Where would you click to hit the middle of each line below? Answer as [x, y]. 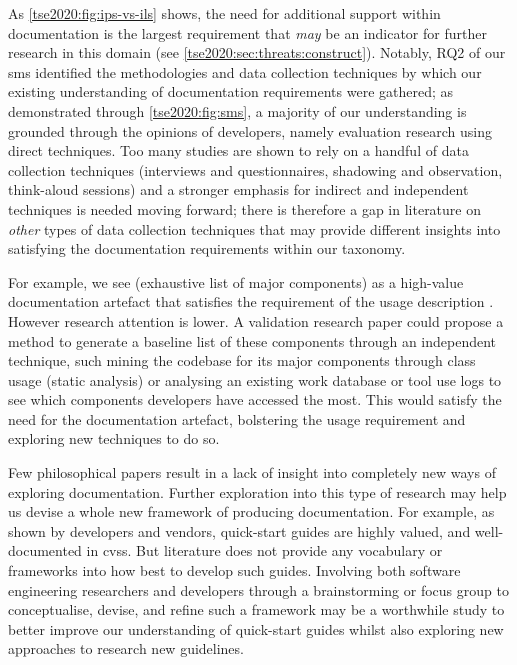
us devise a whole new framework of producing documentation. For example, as [251, 511]
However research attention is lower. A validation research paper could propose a [256, 320]
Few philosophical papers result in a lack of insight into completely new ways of [252, 472]
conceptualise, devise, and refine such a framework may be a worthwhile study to [256, 609]
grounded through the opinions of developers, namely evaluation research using [250, 130]
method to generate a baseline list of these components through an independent [252, 340]
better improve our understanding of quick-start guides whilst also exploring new [256, 628]
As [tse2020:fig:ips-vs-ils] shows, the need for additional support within [224, 13]
